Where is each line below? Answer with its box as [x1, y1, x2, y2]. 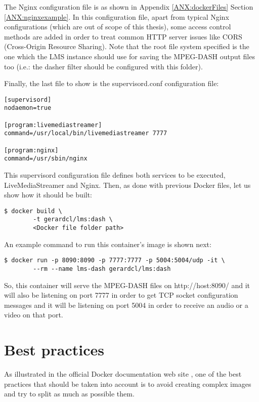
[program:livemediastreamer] [4, 121, 102, 129]
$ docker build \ [4, 207, 62, 215]
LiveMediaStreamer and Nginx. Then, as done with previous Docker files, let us [4, 179, 251, 190]
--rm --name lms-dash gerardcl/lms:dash [33, 265, 171, 272]
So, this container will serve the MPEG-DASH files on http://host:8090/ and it [4, 279, 250, 290]
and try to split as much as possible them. [4, 388, 135, 399]
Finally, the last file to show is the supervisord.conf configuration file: [4, 78, 219, 89]
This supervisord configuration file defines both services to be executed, [4, 170, 226, 180]
